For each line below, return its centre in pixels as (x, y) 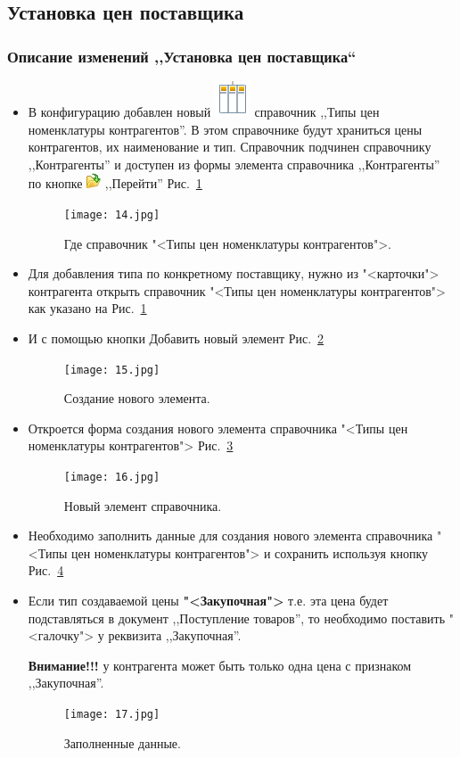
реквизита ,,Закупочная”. (175, 635)
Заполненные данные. (122, 742)
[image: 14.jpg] (112, 214)
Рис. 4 (46, 570)
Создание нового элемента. (137, 398)
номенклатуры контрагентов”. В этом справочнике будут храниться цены (225, 129)
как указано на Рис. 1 (87, 308)
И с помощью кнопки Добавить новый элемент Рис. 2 (176, 338)
